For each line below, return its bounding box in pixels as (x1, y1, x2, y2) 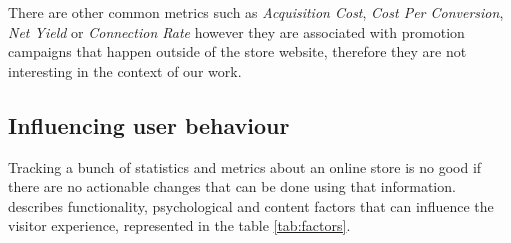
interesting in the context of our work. (8, 60, 242, 81)
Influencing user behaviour (8, 109, 290, 140)
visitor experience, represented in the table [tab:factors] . (8, 215, 351, 236)
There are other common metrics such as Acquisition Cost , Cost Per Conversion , (8, 2, 504, 22)
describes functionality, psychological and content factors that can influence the (8, 195, 494, 216)
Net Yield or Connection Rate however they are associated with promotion (8, 21, 465, 42)
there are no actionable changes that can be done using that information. (8, 176, 456, 197)
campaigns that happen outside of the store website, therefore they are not (8, 41, 467, 62)
